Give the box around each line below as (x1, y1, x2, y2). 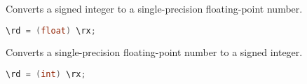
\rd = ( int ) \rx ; (6, 69, 86, 80)
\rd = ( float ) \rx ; (6, 25, 96, 36)
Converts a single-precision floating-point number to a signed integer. (6, 45, 303, 59)
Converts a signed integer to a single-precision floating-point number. (6, 1, 303, 15)
